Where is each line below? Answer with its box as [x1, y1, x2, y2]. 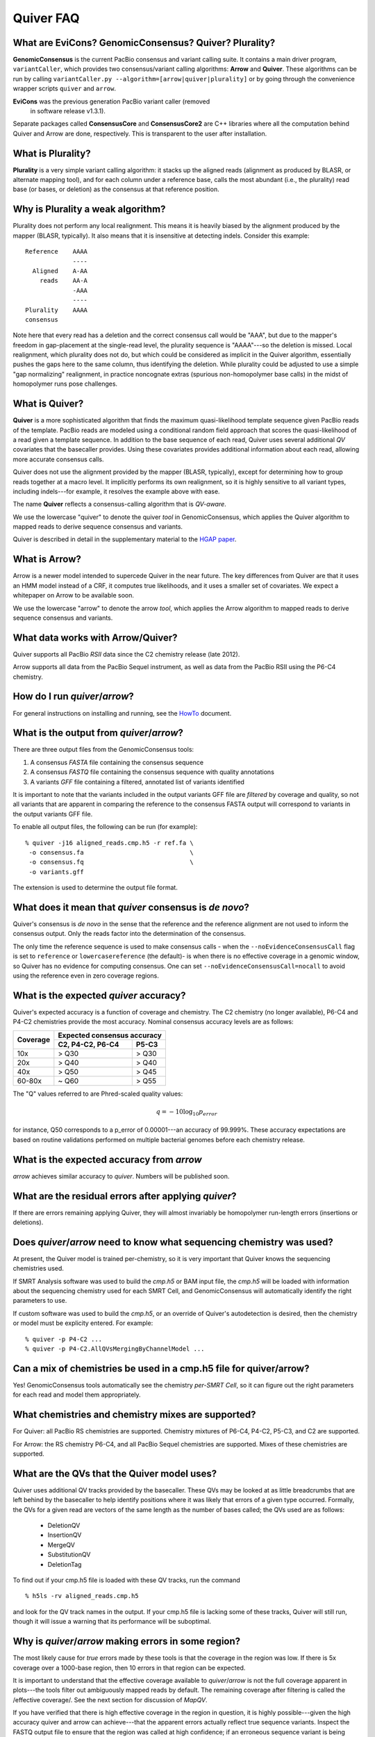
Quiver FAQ [12, 10, 80, 26]
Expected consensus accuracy [58, 1030, 162, 1040]
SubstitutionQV [47, 1550, 91, 1559]
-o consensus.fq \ [28, 858, 194, 866]
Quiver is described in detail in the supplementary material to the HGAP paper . [12, 535, 237, 543]
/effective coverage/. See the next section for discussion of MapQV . [12, 1695, 208, 1704]
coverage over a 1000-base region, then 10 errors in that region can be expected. [12, 1663, 246, 1672]
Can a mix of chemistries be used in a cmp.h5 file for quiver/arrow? [12, 1363, 310, 1374]
